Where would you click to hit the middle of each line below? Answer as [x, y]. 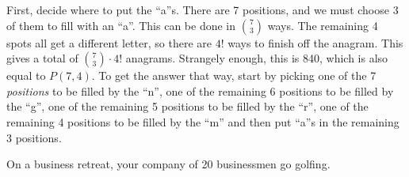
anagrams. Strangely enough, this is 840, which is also [257, 58]
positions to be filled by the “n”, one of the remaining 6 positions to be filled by [200, 90]
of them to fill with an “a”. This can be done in [121, 25]
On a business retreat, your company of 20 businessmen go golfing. [168, 164]
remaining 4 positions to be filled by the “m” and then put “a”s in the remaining [203, 121]
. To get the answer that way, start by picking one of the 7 [234, 75]
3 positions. [34, 137]
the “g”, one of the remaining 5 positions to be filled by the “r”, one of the [187, 106]
